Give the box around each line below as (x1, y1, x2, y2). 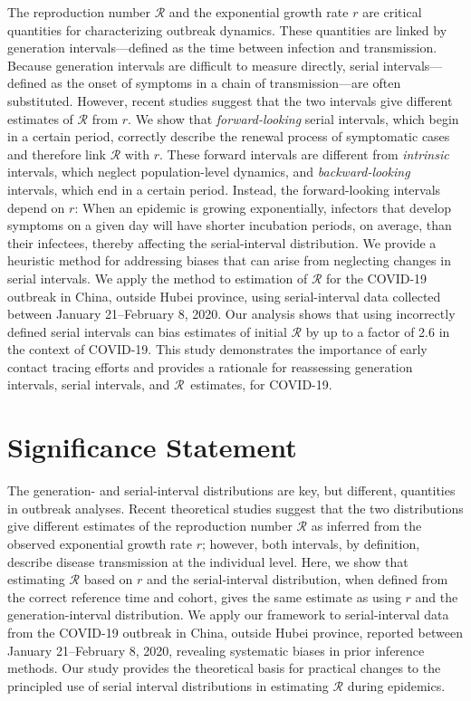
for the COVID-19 (326, 268, 428, 287)
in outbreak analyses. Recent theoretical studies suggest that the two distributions (7, 498, 464, 517)
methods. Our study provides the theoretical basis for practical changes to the (7, 658, 441, 677)
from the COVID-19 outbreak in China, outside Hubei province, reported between (7, 622, 463, 641)
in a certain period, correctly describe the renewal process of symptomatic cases (7, 127, 450, 146)
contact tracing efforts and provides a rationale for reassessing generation (7, 357, 413, 376)
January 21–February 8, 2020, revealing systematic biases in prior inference (7, 640, 425, 659)
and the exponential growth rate (168, 3, 349, 21)
